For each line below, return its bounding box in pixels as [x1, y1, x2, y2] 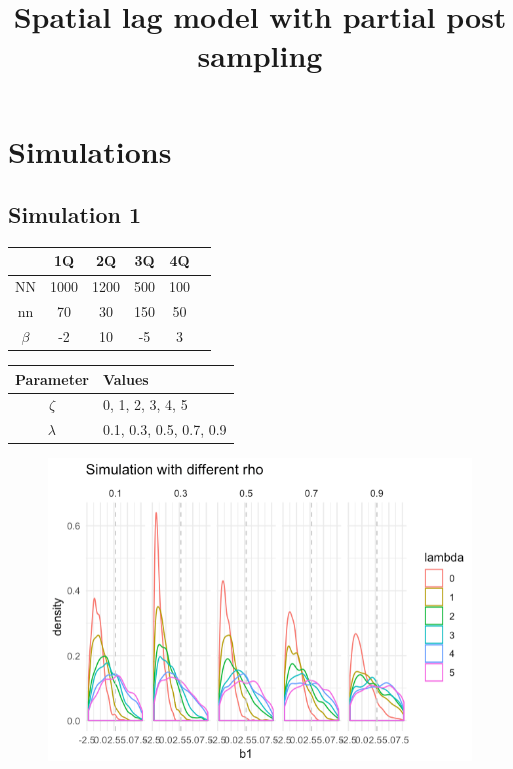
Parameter [15, 368, 89, 389]
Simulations [8, 130, 172, 171]
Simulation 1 [8, 199, 142, 230]
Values [102, 368, 149, 389]
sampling [197, 35, 323, 76]
